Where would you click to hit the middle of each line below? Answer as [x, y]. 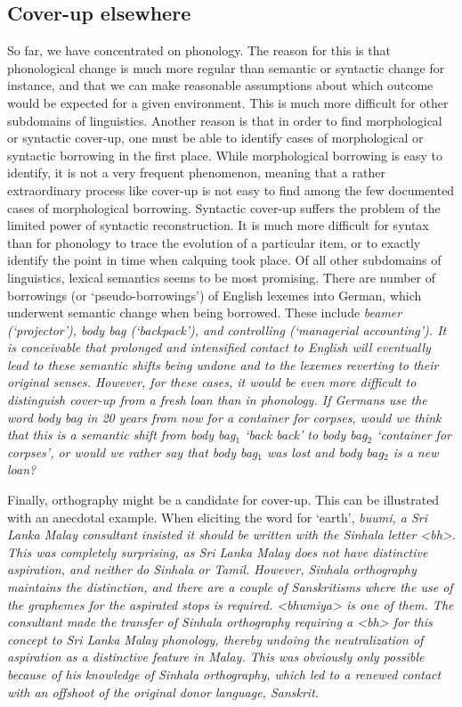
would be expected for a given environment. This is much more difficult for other [228, 102]
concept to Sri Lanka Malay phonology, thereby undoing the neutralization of [215, 639]
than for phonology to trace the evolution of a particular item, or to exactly [214, 242]
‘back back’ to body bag [306, 435]
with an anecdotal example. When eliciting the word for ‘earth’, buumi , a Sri [218, 517]
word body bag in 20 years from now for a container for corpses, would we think [224, 417]
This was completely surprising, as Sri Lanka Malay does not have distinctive [218, 551]
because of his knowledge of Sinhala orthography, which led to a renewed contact [224, 674]
